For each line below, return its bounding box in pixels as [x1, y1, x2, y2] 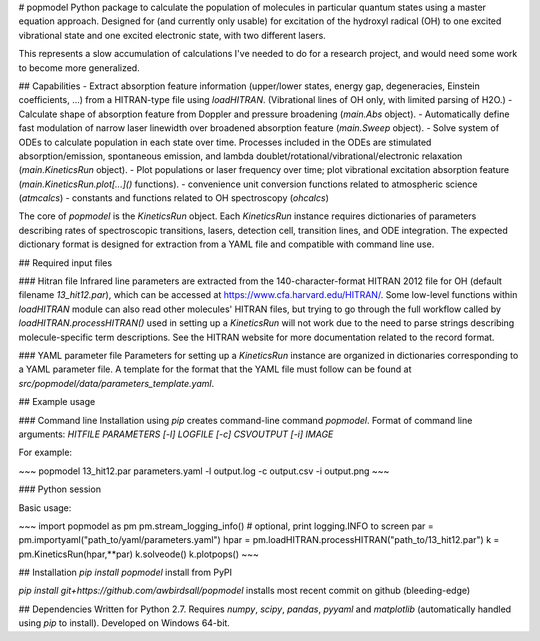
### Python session [18, 483, 102, 495]
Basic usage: [18, 501, 72, 514]
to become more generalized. [18, 61, 140, 74]
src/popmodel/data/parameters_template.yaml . [18, 377, 215, 389]
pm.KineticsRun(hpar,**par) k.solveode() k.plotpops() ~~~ [18, 548, 260, 560]
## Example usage [18, 396, 96, 408]
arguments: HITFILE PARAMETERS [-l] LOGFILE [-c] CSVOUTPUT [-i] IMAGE [18, 428, 334, 440]
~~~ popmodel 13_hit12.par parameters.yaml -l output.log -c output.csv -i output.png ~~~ [18, 465, 390, 477]
